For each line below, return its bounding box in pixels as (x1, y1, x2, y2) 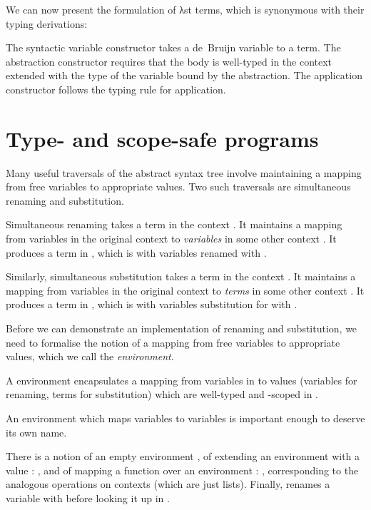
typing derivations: (6, 16, 88, 31)
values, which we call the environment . (6, 349, 174, 364)
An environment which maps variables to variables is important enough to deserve (6, 411, 365, 425)
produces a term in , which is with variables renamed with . (6, 245, 267, 260)
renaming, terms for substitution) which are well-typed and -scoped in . (6, 387, 318, 402)
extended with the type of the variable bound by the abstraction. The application (6, 68, 362, 83)
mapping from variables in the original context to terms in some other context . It (6, 282, 365, 297)
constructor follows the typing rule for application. (6, 81, 226, 96)
